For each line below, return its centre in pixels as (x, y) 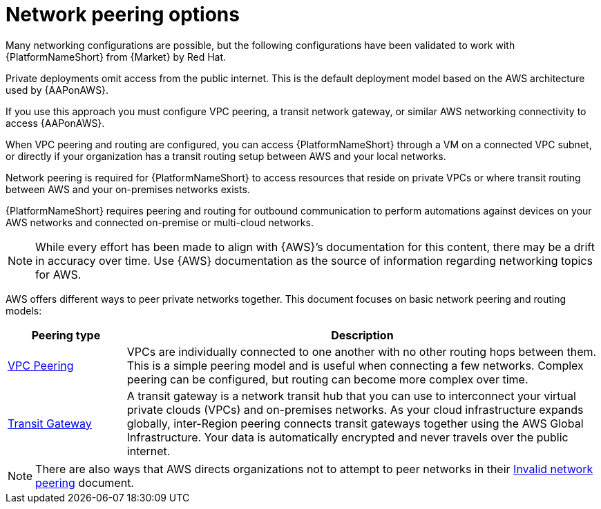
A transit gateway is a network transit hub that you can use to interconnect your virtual (351, 396)
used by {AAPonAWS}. (57, 90)
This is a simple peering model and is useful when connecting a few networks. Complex (355, 365)
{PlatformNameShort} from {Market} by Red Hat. (116, 57)
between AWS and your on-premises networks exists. (128, 189)
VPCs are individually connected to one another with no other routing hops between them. (362, 351)
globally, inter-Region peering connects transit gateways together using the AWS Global (355, 423)
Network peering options (123, 14)
